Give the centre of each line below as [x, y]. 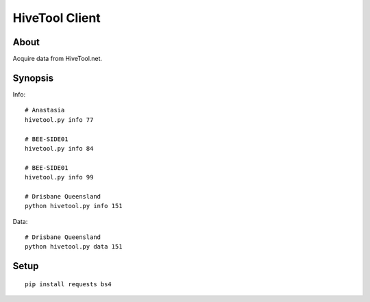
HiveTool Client [57, 18]
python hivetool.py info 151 [74, 206]
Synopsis [33, 78]
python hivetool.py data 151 [74, 247]
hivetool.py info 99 [59, 177]
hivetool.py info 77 [59, 119]
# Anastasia [45, 110]
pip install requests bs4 [69, 284]
